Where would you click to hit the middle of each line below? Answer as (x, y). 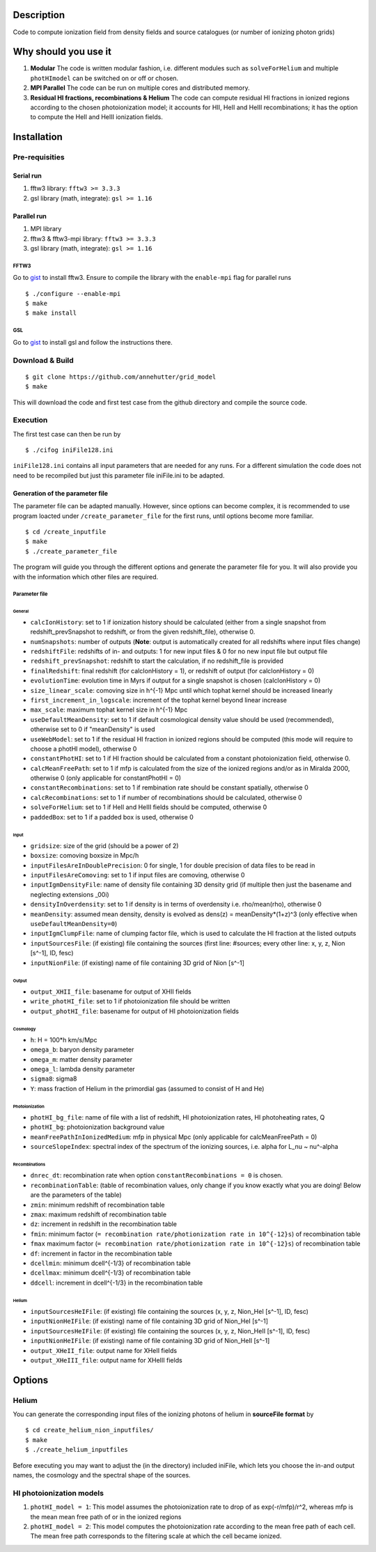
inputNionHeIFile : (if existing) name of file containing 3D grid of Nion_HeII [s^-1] (150, 1341)
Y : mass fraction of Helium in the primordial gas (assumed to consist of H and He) (147, 1088)
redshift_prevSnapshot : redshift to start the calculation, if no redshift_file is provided (157, 661)
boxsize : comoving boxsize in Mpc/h (85, 856)
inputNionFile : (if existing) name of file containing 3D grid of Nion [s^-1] (138, 963)
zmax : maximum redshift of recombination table (99, 1214)
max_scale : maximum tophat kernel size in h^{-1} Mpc (109, 710)
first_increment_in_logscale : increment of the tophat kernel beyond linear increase (159, 700)
